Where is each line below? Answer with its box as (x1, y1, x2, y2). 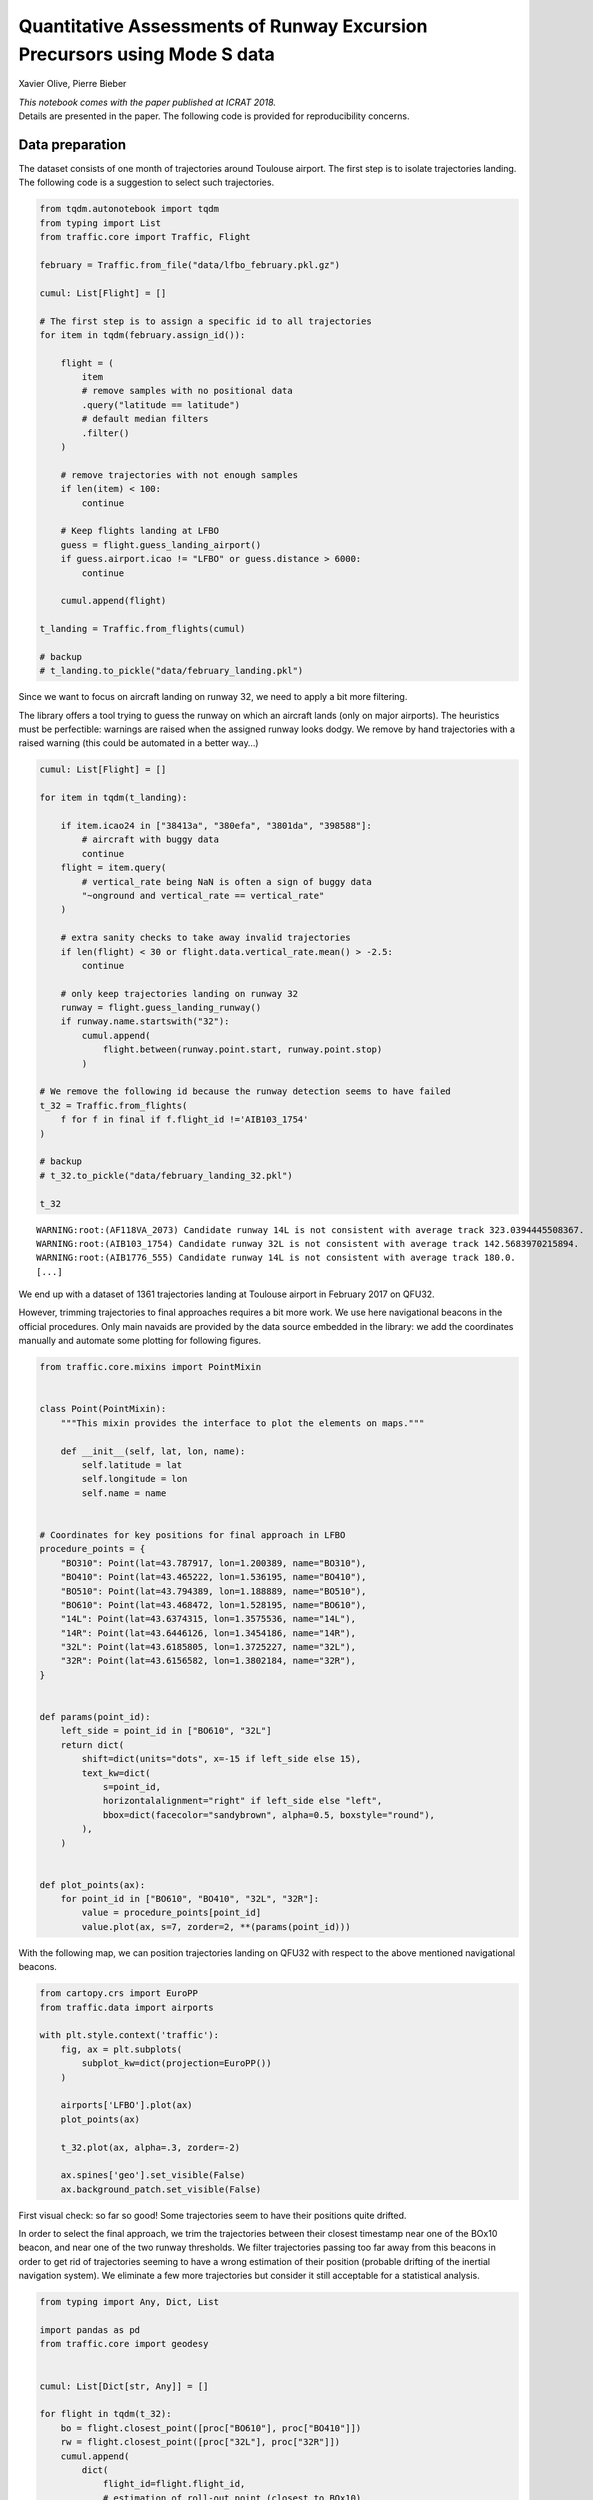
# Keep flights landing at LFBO (60, 525, 220, 537)
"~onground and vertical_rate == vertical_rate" (81, 890, 325, 901)
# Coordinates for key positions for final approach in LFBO (39, 1529, 346, 1540)
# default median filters (81, 413, 209, 425)
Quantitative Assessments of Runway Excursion (18, 15, 428, 37)
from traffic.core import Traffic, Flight (39, 231, 251, 243)
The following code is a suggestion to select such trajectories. (18, 176, 275, 189)
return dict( (60, 1739, 125, 1750)
